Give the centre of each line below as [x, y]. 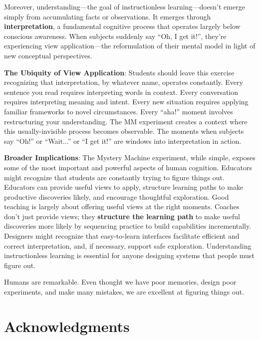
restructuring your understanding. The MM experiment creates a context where [126, 121]
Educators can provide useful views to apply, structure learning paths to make [124, 187]
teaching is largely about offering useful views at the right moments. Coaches [122, 206]
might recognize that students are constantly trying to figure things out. [114, 177]
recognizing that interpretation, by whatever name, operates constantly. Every [124, 82]
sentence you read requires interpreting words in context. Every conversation [121, 92]
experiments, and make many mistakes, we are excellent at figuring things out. [124, 292]
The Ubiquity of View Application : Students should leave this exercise [119, 72]
